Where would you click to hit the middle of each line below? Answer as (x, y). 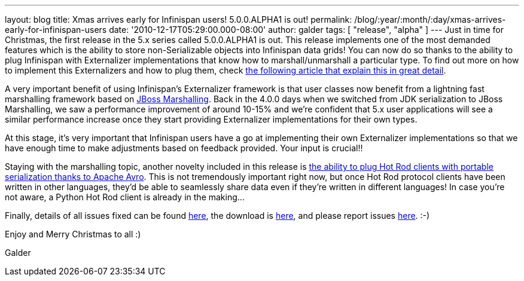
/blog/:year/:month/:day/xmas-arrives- (430, 19)
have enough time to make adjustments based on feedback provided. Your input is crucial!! (184, 148)
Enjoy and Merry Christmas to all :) (73, 234)
